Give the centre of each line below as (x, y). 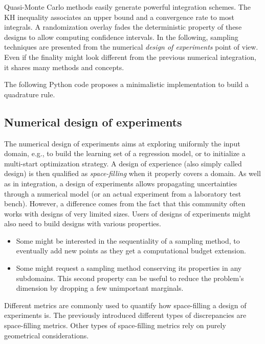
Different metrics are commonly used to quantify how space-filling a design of (125, 305)
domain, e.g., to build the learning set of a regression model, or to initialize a (125, 153)
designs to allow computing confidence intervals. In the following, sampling (121, 37)
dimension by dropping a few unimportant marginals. (100, 288)
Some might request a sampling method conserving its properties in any (129, 268)
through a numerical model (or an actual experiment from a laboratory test (123, 193)
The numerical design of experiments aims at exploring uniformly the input (122, 143)
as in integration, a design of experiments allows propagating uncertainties (121, 183)
